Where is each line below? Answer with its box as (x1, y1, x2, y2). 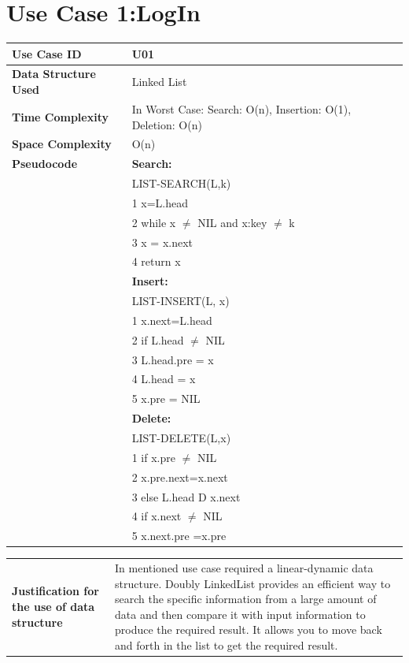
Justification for (12, 583, 99, 599)
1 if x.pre (131, 449, 175, 465)
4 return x (131, 253, 181, 270)
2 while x (131, 214, 176, 230)
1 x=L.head (131, 194, 189, 210)
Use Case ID (12, 45, 82, 61)
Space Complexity (12, 136, 112, 152)
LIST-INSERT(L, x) (131, 292, 230, 309)
